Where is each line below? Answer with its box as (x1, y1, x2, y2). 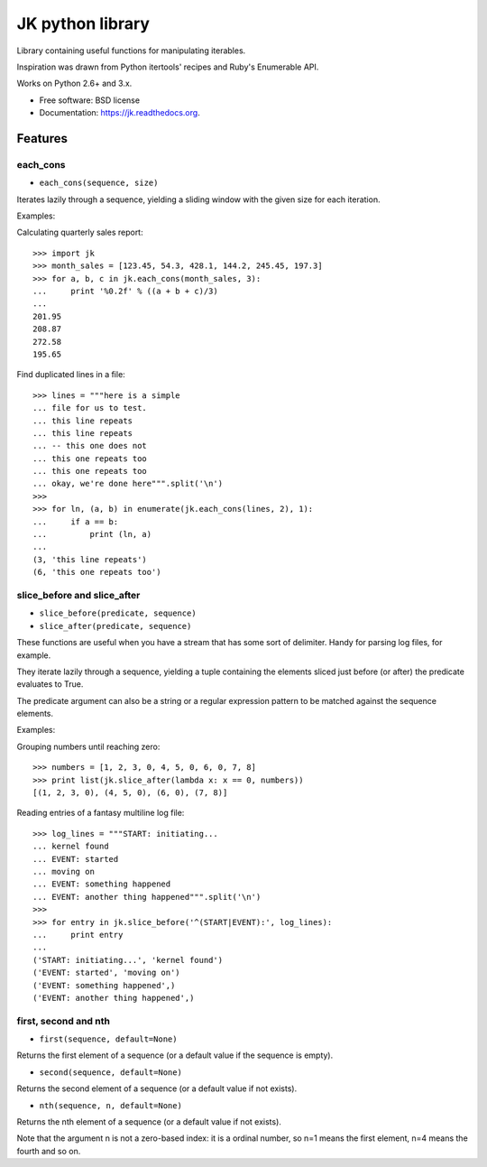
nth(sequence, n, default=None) (39, 1100, 182, 1110)
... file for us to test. (32, 403, 148, 413)
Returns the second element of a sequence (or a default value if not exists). (16, 1083, 298, 1094)
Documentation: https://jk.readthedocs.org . (39, 107, 200, 118)
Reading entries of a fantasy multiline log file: (16, 808, 185, 819)
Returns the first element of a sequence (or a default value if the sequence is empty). (16, 1050, 334, 1060)
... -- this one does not (32, 440, 148, 451)
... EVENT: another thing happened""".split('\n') (32, 892, 262, 902)
